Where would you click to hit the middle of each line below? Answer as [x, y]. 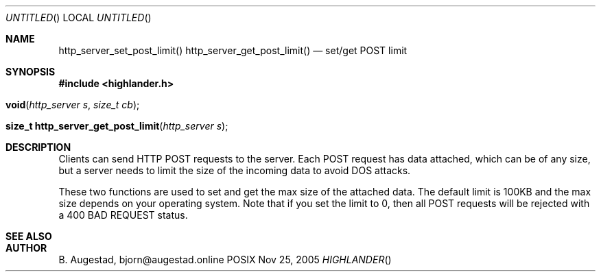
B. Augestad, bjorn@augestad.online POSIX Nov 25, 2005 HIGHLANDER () [225, 260]
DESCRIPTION [38, 147]
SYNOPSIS [31, 72]
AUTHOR [26, 248]
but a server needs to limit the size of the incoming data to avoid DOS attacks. [235, 170]
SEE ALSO [29, 236]
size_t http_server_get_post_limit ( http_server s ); [117, 126]
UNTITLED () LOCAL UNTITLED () [79, 17]
